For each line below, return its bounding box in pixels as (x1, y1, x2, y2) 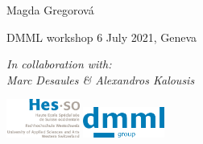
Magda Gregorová (6, 2, 94, 18)
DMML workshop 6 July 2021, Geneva (6, 28, 197, 45)
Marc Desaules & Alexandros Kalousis (6, 71, 195, 88)
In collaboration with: (6, 56, 112, 72)
